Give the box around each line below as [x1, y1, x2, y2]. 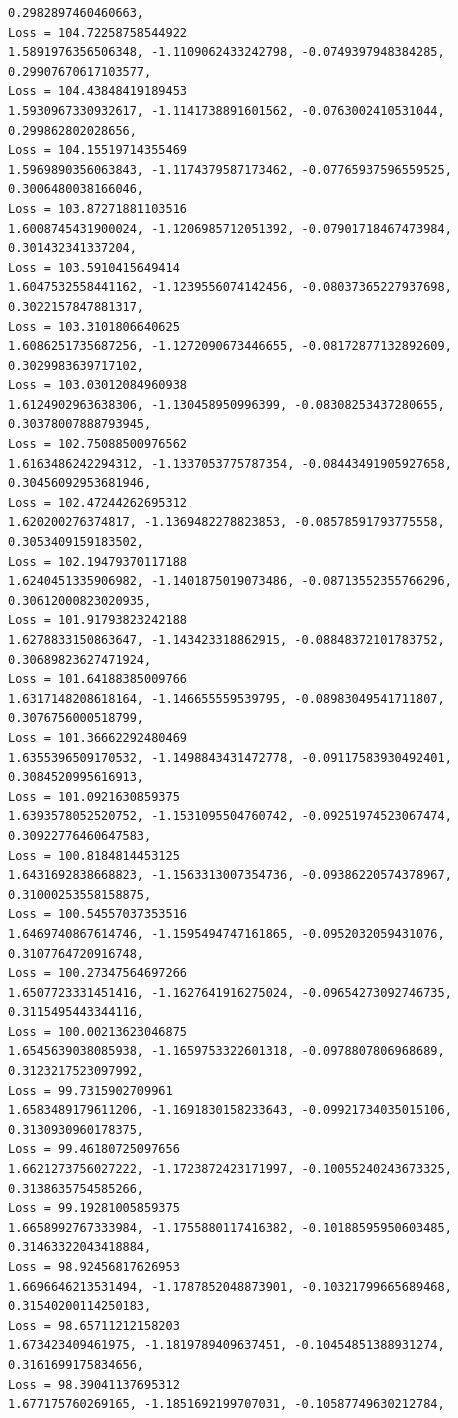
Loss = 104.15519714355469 [8, 143, 187, 158]
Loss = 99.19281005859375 [8, 1201, 180, 1216]
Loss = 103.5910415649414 [8, 260, 180, 275]
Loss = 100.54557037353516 [8, 907, 187, 922]
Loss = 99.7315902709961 [8, 1083, 173, 1098]
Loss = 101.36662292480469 [8, 730, 187, 745]
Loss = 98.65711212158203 [8, 1318, 180, 1333]
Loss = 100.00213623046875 [8, 1024, 187, 1039]
